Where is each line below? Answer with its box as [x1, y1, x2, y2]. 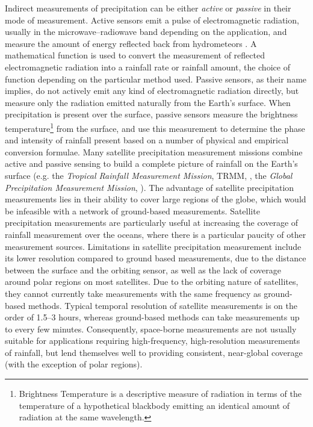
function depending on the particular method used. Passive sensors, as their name [5, 72, 307, 85]
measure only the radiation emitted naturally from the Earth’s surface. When [5, 96, 291, 108]
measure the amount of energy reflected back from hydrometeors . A [5, 37, 257, 49]
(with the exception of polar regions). [5, 358, 143, 370]
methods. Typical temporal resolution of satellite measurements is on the [28, 299, 297, 311]
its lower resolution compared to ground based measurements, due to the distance [5, 252, 306, 264]
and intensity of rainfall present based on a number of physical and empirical [5, 134, 289, 146]
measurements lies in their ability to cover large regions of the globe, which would [5, 193, 306, 205]
